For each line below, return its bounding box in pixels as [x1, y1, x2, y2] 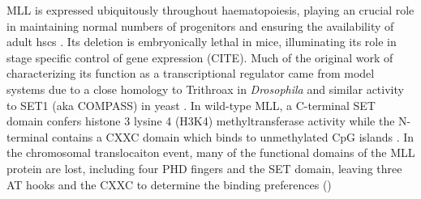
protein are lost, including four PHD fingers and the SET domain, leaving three [6, 159, 402, 176]
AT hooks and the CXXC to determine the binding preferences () [6, 176, 332, 193]
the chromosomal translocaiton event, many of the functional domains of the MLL [6, 144, 415, 161]
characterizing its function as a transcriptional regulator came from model [6, 65, 375, 82]
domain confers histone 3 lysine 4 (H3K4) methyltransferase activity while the [6, 112, 395, 129]
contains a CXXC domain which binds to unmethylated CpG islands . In [52, 128, 415, 145]
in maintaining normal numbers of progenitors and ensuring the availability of [6, 17, 394, 34]
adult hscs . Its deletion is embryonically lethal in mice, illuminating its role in [6, 33, 397, 50]
